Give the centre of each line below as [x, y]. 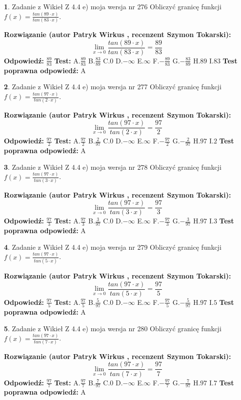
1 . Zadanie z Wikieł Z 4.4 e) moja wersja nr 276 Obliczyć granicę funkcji [113, 6]
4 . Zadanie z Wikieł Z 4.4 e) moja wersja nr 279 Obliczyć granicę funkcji [113, 247]
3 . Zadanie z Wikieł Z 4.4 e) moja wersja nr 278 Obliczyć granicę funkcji [113, 167]
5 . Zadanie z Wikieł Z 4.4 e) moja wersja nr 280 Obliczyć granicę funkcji [113, 328]
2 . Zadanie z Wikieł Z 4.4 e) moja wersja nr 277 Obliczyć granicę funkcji [113, 87]
